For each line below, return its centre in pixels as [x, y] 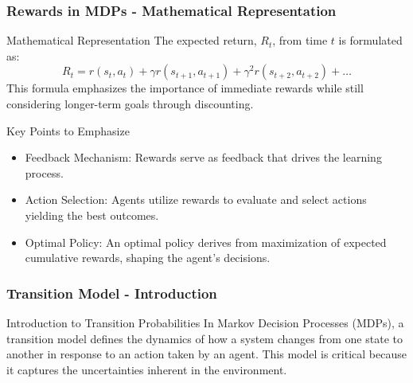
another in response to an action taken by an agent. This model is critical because [206, 354]
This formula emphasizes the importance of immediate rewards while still [185, 88]
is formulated [370, 40]
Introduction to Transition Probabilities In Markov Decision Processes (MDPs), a [205, 322]
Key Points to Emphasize [68, 130]
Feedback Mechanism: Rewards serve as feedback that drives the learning [203, 157]
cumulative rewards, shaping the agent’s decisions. [148, 258]
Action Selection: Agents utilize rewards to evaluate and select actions [196, 199]
